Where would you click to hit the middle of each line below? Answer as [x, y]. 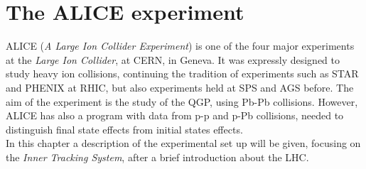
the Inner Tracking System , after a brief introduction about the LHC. [157, 157]
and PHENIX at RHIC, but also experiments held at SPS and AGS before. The [180, 87]
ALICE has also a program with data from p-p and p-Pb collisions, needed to [175, 115]
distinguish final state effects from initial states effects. [124, 129]
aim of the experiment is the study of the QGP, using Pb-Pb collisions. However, [182, 101]
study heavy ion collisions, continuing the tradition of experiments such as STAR [182, 73]
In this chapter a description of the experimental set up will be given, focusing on [183, 143]
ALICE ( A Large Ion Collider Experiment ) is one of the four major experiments [180, 46]
